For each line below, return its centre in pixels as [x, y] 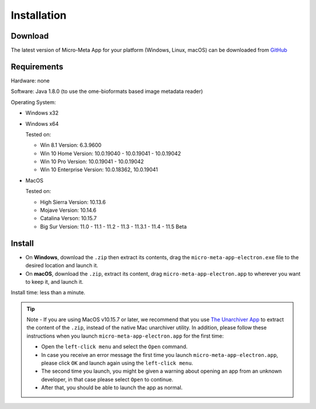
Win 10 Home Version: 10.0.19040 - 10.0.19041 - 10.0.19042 [111, 153]
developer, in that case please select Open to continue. [107, 379]
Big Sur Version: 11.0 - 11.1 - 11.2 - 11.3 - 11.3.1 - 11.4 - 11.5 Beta [114, 226]
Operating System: [33, 102]
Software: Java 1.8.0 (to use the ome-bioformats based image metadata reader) [107, 91]
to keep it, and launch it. [54, 281]
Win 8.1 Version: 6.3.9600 [71, 145]
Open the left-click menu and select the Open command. [114, 347]
